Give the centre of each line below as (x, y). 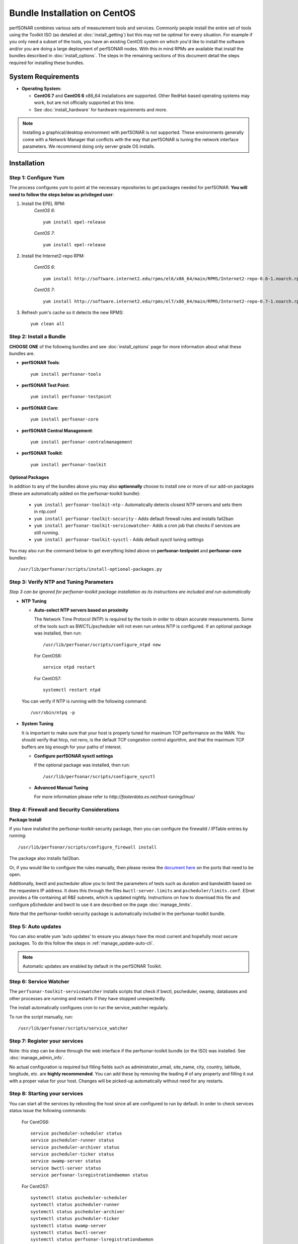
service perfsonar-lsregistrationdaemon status (89, 1175)
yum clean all (47, 324)
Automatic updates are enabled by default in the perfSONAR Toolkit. (92, 966)
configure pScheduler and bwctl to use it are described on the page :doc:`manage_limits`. (101, 904)
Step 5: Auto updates (35, 927)
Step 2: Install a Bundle (37, 337)
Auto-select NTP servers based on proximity (81, 610)
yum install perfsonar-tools (66, 374)
